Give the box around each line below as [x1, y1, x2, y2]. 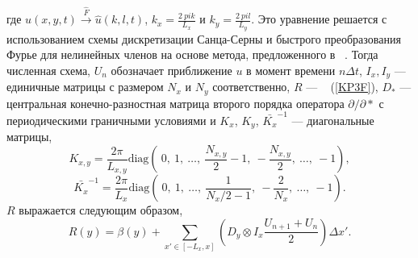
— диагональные [291, 112, 374, 128]
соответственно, [212, 78, 291, 95]
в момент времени [246, 61, 336, 78]
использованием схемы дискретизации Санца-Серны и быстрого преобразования [6, 30, 401, 47]
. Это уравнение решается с [251, 10, 387, 27]
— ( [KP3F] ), [306, 78, 378, 95]
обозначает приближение [111, 61, 232, 78]
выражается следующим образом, [19, 202, 183, 218]
